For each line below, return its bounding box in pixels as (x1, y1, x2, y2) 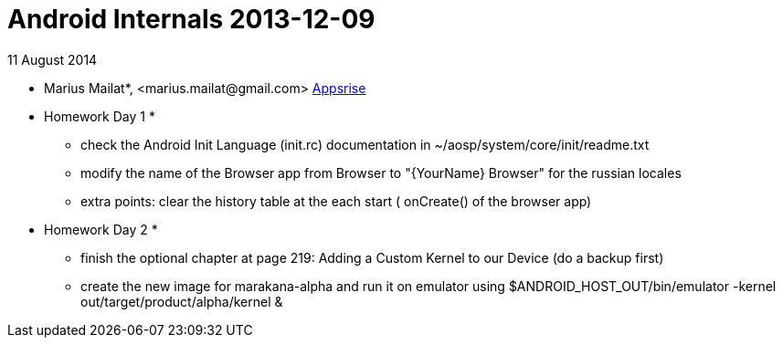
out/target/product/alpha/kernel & (80, 293, 283, 309)
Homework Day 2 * (44, 221, 158, 237)
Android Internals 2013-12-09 (7, 4, 376, 35)
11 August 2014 (7, 51, 98, 68)
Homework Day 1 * (44, 108, 155, 124)
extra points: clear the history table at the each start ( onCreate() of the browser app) (80, 193, 592, 209)
